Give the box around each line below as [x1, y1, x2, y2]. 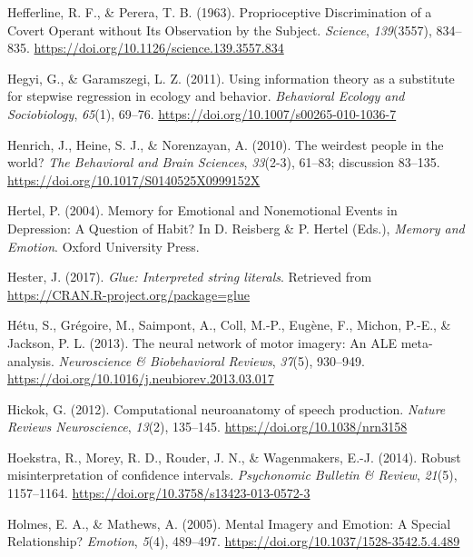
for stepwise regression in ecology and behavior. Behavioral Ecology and [7, 86, 405, 105]
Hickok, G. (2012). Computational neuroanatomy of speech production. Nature [7, 399, 446, 418]
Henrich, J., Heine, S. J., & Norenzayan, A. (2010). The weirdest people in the [7, 134, 444, 154]
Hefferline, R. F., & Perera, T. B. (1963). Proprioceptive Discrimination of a [7, 3, 432, 21]
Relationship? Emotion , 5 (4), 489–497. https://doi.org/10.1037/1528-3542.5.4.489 [7, 532, 460, 551]
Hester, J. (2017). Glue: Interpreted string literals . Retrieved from [7, 267, 372, 286]
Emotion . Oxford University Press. [7, 236, 200, 255]
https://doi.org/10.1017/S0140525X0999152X [7, 170, 261, 189]
